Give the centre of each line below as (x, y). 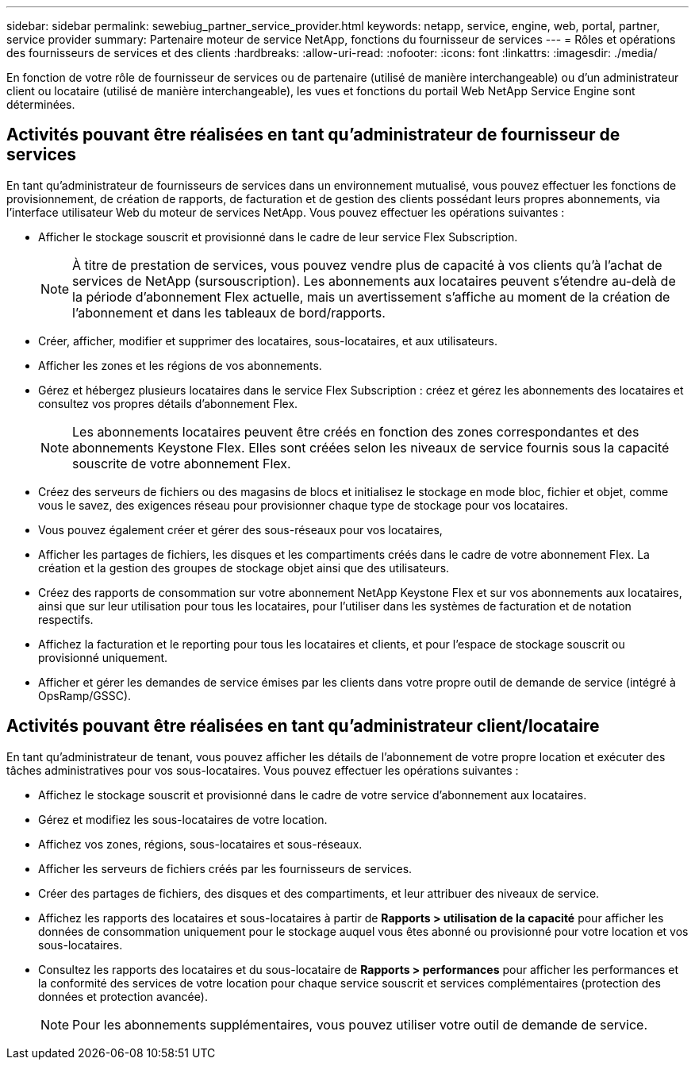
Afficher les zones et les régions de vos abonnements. (180, 365)
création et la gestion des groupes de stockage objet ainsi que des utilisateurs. (244, 568)
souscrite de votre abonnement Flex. (182, 463)
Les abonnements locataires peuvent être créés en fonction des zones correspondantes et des (356, 431)
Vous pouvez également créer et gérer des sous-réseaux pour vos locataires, (240, 529)
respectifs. (66, 619)
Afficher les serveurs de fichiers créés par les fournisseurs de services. (225, 868)
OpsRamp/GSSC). (85, 695)
